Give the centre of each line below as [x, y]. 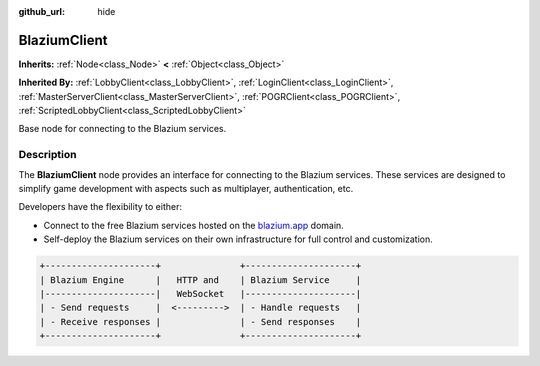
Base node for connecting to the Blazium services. [122, 129]
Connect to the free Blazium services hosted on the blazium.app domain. [193, 225]
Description [47, 155]
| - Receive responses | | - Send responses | [200, 321]
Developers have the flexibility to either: [100, 207]
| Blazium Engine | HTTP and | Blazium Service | [200, 279]
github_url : [41, 11]
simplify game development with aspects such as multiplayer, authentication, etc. [186, 188]
